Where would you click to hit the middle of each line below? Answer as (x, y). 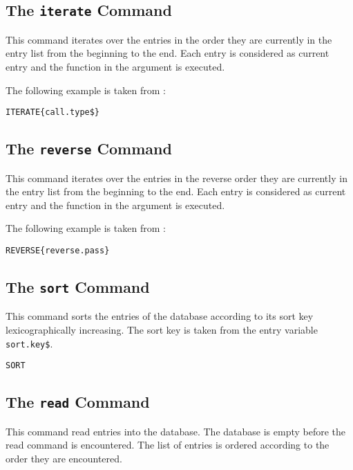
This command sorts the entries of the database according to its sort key (160, 316)
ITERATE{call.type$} (53, 112)
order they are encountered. (64, 458)
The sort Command (78, 287)
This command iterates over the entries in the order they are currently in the (169, 39)
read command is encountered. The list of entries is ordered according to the (168, 445)
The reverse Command (89, 148)
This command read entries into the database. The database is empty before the (176, 431)
